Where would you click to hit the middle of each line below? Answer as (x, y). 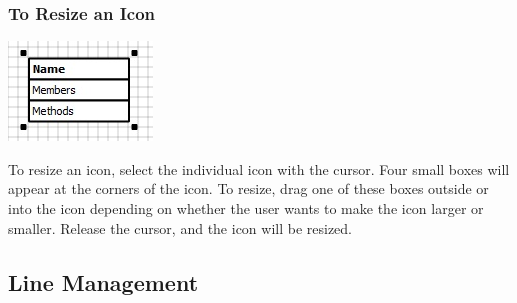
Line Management (103, 281)
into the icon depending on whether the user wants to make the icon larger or (246, 208)
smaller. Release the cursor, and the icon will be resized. (180, 227)
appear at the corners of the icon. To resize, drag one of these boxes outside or (248, 188)
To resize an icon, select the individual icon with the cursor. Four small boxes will (259, 168)
